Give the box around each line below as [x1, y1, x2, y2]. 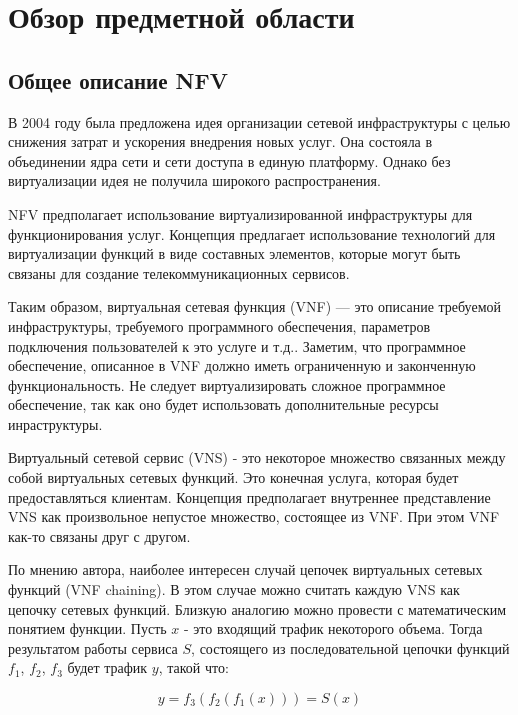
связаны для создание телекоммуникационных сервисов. [8, 262, 350, 283]
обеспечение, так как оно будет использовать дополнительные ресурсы [8, 394, 439, 415]
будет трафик [67, 657, 148, 678]
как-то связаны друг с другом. [8, 525, 191, 546]
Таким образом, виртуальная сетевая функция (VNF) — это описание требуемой [8, 296, 501, 317]
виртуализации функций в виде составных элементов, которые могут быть [8, 243, 461, 264]
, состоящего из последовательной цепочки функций [191, 637, 510, 658]
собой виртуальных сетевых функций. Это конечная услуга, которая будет [8, 467, 459, 488]
